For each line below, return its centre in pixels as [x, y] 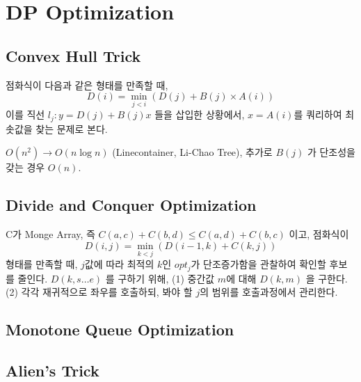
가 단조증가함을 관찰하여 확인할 [258, 264]
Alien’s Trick [53, 370]
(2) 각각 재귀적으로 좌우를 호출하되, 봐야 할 [99, 292]
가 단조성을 [331, 152]
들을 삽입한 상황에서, [200, 114]
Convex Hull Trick [73, 55]
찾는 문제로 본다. [72, 128]
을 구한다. [327, 278]
